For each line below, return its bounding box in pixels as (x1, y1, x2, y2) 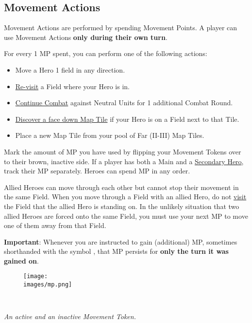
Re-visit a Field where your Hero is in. (15, 81, 130, 91)
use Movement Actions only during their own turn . (4, 32, 168, 42)
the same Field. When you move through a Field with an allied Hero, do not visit (4, 191, 247, 202)
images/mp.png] (23, 281, 72, 288)
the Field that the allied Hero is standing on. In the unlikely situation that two (4, 201, 239, 211)
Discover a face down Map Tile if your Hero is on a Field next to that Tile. (15, 114, 239, 124)
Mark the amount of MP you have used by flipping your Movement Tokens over (4, 146, 241, 156)
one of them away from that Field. (4, 220, 106, 230)
